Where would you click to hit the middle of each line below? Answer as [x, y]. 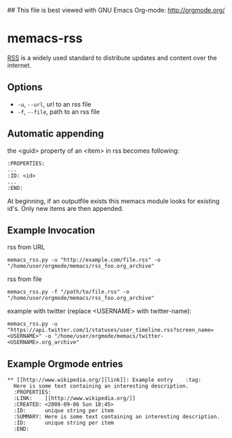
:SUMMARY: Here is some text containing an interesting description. [117, 417]
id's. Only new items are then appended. [65, 208]
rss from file [24, 279]
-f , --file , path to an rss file [58, 111]
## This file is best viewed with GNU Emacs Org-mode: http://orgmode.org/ [116, 10]
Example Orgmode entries [65, 364]
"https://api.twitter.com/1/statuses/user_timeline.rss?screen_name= [111, 330]
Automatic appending [56, 134]
